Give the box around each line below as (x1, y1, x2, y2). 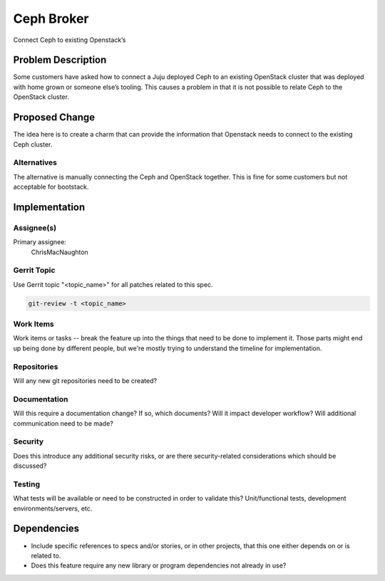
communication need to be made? (13, 419, 113, 427)
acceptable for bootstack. (13, 182, 89, 192)
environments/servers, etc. (13, 504, 93, 513)
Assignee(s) (13, 223, 57, 233)
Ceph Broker (13, 11, 89, 26)
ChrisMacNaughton (31, 248, 88, 256)
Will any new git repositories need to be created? (13, 377, 157, 384)
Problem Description (13, 54, 107, 66)
